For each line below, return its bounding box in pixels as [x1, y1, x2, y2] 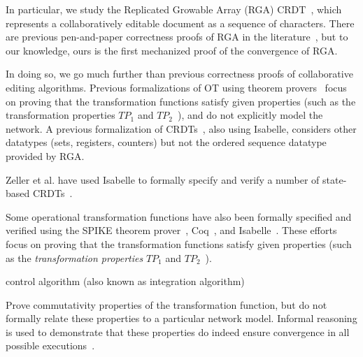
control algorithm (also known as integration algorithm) [6, 274, 245, 289]
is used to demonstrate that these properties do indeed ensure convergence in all [6, 324, 350, 339]
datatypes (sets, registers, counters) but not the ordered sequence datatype [6, 135, 327, 150]
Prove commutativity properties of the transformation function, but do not [6, 297, 327, 312]
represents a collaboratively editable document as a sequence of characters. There [6, 15, 355, 30]
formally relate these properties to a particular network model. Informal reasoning [6, 311, 357, 326]
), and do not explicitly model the [178, 108, 323, 122]
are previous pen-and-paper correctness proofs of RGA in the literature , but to [6, 29, 348, 44]
